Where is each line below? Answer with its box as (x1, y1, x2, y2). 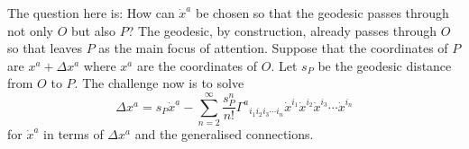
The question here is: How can (7, 4, 175, 22)
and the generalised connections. (134, 125, 314, 144)
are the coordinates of (136, 56, 258, 74)
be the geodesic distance (317, 56, 452, 74)
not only (7, 21, 53, 39)
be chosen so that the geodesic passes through (195, 4, 449, 22)
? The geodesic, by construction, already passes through (127, 21, 437, 39)
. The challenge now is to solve (74, 74, 244, 92)
